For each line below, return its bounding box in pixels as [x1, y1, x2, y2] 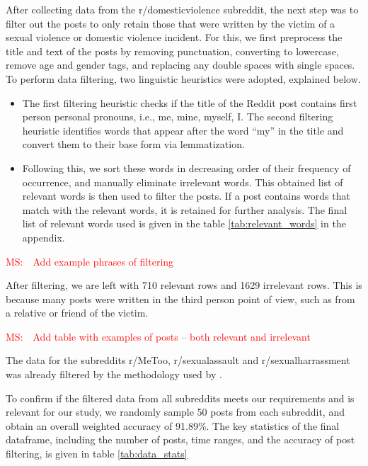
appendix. [22, 229, 65, 244]
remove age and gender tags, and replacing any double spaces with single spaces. [6, 57, 355, 72]
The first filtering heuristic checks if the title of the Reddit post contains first [22, 95, 357, 110]
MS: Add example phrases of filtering [6, 254, 174, 268]
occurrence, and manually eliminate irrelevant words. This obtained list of [22, 174, 343, 189]
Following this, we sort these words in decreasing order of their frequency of [22, 160, 351, 175]
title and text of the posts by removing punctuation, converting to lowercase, [6, 43, 339, 58]
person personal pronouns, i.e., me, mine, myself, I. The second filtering [22, 109, 333, 124]
